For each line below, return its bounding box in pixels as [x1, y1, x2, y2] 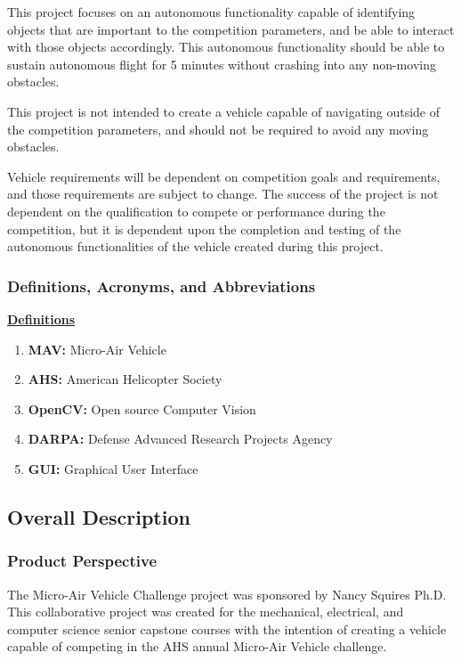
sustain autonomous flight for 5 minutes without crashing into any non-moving [7, 54, 436, 73]
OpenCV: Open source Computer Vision [28, 399, 256, 418]
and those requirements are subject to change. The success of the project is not [7, 184, 439, 203]
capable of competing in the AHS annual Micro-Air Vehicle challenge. [7, 637, 387, 656]
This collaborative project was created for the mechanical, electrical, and [7, 602, 404, 621]
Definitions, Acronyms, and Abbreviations [7, 274, 316, 297]
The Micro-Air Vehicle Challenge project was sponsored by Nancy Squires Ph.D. [7, 584, 447, 603]
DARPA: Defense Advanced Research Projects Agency [28, 429, 333, 448]
